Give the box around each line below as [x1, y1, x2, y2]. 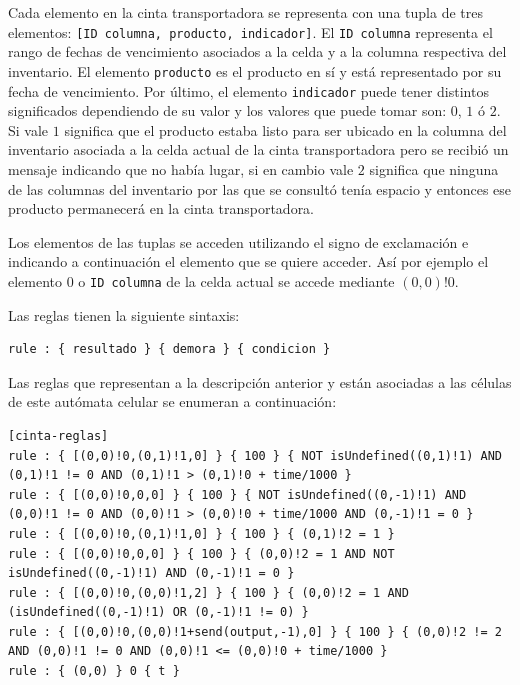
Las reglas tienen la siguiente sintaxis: [8, 304, 240, 325]
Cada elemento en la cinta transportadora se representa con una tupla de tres [8, 2, 483, 22]
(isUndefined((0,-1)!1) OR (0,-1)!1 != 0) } [8, 605, 309, 620]
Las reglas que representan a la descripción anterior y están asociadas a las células [8, 371, 512, 392]
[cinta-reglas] [8, 428, 109, 443]
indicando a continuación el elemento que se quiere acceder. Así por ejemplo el [8, 251, 489, 272]
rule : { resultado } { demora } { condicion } [8, 342, 331, 357]
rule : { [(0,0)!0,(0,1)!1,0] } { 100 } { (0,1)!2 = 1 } [8, 526, 395, 541]
